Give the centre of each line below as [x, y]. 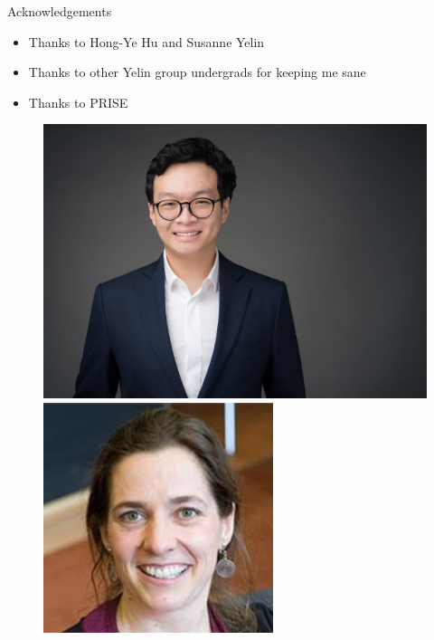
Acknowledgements [60, 11]
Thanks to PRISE [78, 102]
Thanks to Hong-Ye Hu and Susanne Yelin [146, 41]
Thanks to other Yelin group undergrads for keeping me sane [197, 72]
